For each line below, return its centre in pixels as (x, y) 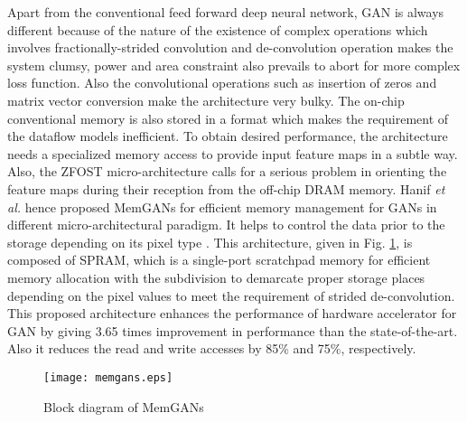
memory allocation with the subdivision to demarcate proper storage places (216, 277)
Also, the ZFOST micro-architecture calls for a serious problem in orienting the (227, 171)
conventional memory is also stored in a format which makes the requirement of (228, 118)
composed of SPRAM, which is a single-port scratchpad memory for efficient (219, 260)
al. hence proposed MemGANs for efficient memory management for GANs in (222, 206)
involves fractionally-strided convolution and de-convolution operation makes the (230, 47)
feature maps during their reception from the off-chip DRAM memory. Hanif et (226, 188)
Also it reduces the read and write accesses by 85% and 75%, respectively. (212, 348)
